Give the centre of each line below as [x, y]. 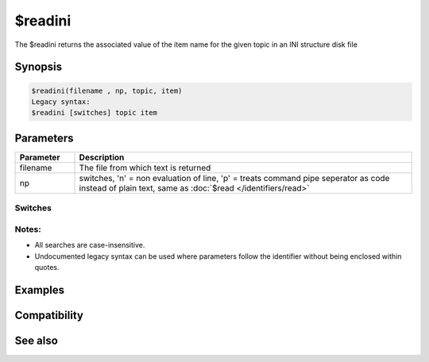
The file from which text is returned [145, 168]
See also [37, 340]
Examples [40, 290]
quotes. [47, 267]
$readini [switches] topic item [95, 113]
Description [102, 157]
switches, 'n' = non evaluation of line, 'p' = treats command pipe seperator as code [234, 178]
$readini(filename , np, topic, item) [107, 90]
